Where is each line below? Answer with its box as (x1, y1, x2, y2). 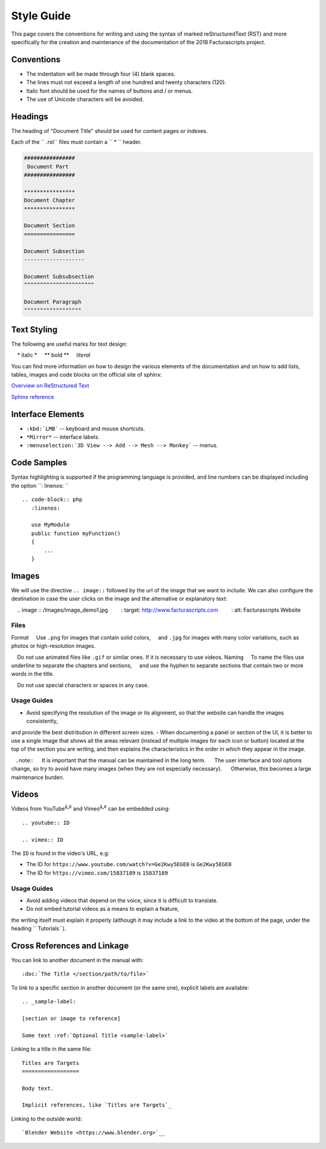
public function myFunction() (31, 529, 121, 537)
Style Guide (11, 9, 71, 22)
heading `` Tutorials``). (11, 925, 66, 932)
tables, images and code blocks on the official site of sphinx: (11, 371, 162, 378)
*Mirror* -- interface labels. (26, 433, 100, 441)
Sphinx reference (11, 393, 54, 400)
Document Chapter (24, 197, 75, 204)
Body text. (22, 1085, 54, 1092)
